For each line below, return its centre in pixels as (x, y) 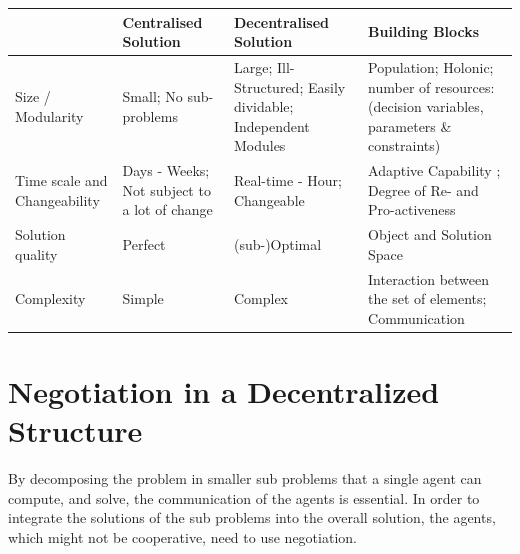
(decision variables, (426, 106)
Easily (326, 86)
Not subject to (166, 189)
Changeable (269, 199)
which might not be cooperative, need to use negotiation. (182, 537)
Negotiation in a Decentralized (224, 391)
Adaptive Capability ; (434, 170)
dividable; (263, 106)
